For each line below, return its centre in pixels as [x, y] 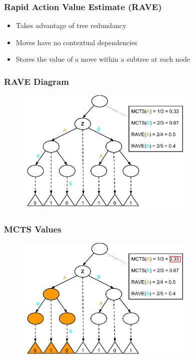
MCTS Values [33, 229]
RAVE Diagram [36, 81]
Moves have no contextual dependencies [76, 42]
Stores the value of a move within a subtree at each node [103, 59]
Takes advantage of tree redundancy [71, 25]
